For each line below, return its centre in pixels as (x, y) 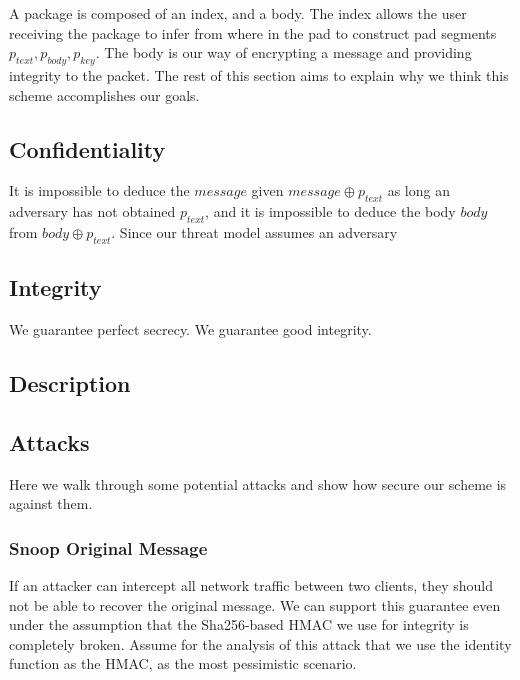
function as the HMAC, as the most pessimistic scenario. (183, 663)
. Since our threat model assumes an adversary (254, 231)
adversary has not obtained (92, 211)
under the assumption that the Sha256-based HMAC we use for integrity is (239, 624)
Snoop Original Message (108, 547)
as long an (418, 190)
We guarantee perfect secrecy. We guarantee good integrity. (190, 328)
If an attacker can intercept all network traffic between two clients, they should (251, 584)
